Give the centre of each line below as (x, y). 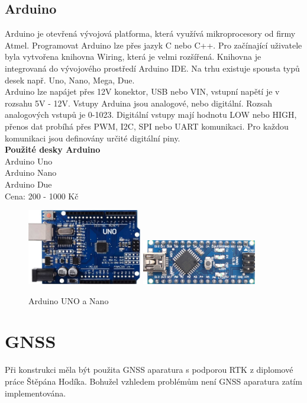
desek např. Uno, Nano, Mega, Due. (70, 80)
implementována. (35, 393)
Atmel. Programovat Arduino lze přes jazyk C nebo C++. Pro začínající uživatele (153, 45)
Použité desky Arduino (53, 149)
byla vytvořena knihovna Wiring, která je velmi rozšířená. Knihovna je (133, 57)
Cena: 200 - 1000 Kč (42, 196)
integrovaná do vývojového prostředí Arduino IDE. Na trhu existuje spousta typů (152, 68)
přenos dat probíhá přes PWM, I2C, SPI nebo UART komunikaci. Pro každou (147, 126)
